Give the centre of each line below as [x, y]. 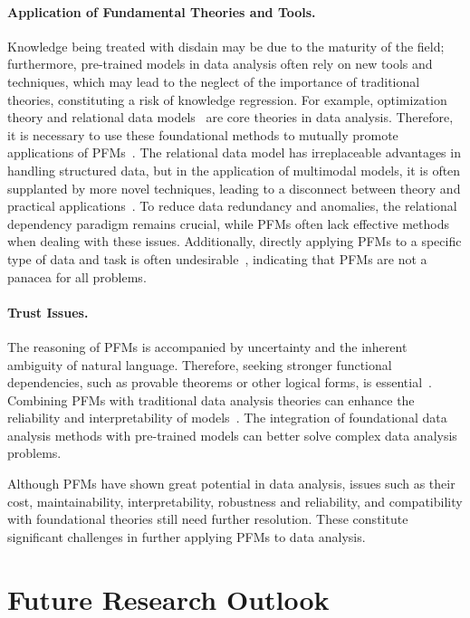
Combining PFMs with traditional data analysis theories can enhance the [211, 399]
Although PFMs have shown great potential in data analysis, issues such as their [231, 484]
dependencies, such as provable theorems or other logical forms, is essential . [220, 382]
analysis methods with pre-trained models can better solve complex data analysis [232, 435]
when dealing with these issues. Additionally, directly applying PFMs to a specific [235, 241]
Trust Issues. [48, 312]
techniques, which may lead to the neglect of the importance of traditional [214, 81]
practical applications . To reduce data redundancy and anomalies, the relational [232, 206]
